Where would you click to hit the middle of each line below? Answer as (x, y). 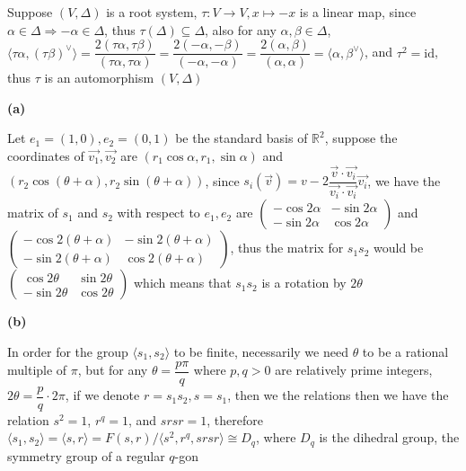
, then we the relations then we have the (338, 395)
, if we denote (102, 395)
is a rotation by (304, 283)
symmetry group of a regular (86, 455)
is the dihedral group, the (389, 437)
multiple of (37, 370)
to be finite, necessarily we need (261, 352)
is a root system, (152, 12)
